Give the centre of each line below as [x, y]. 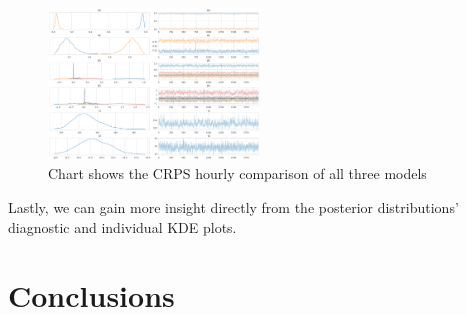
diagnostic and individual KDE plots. [122, 226]
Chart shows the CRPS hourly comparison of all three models [237, 173]
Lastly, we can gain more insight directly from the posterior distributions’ [233, 206]
